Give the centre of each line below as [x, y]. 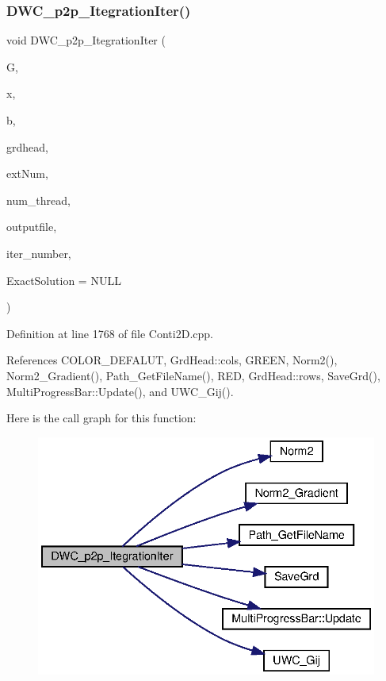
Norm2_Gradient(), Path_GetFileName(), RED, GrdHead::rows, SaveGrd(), [193, 375]
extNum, [27, 173]
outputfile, [32, 227]
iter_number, [39, 253]
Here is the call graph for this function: [101, 418]
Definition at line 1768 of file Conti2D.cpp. [110, 333]
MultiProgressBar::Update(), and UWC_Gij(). [120, 391]
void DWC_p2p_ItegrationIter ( [86, 40]
